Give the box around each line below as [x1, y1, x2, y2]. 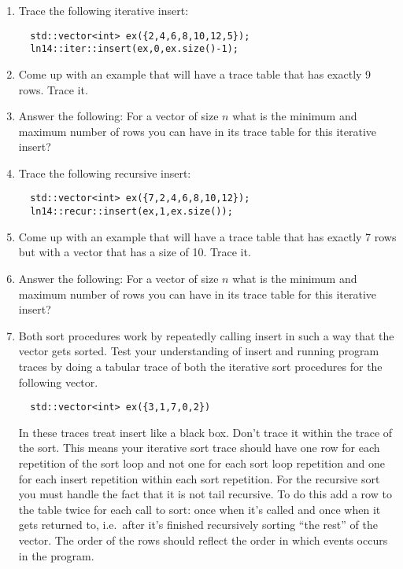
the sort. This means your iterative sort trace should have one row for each [18, 439, 380, 456]
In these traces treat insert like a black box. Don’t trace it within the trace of [18, 424, 393, 440]
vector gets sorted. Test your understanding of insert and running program [18, 343, 379, 359]
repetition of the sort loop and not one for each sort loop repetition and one [18, 454, 385, 471]
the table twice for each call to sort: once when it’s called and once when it [18, 501, 381, 517]
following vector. [18, 373, 98, 390]
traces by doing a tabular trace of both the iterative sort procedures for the [18, 358, 383, 374]
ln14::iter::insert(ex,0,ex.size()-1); [30, 43, 238, 55]
